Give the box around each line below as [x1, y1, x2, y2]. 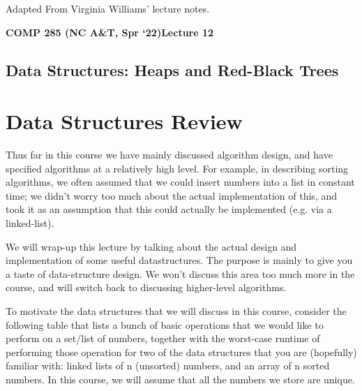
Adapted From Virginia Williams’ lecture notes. [6, 1, 210, 15]
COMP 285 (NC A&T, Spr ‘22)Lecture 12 [6, 24, 214, 39]
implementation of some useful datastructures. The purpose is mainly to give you [6, 253, 353, 267]
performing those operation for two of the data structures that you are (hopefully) [6, 344, 357, 359]
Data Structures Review [6, 107, 243, 135]
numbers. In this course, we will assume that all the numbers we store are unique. [6, 372, 355, 386]
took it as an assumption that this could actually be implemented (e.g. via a [6, 202, 332, 216]
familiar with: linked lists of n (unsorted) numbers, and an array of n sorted [6, 358, 330, 373]
